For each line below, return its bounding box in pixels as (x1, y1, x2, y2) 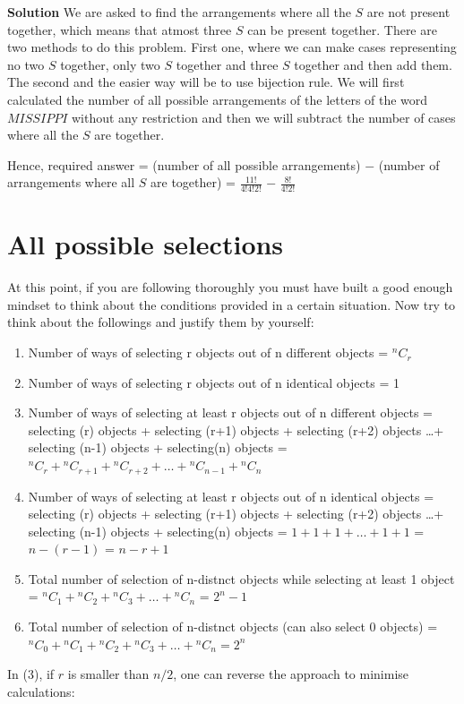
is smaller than (67, 665, 150, 683)
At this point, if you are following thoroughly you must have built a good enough (7, 278, 453, 296)
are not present (366, 3, 451, 21)
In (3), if (7, 665, 55, 683)
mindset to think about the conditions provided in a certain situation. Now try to (7, 295, 456, 313)
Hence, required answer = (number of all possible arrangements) (7, 155, 361, 174)
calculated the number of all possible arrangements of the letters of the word (7, 90, 428, 108)
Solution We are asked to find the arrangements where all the (7, 3, 351, 21)
